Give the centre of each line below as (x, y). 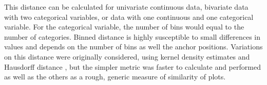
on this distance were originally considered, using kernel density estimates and (127, 56)
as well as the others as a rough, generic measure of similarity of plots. (115, 77)
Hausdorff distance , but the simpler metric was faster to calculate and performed (132, 66)
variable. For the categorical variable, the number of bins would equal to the (124, 27)
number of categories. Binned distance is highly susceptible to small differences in (132, 36)
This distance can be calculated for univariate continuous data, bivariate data (126, 7)
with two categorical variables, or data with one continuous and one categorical (129, 17)
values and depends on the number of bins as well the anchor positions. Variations (133, 47)
